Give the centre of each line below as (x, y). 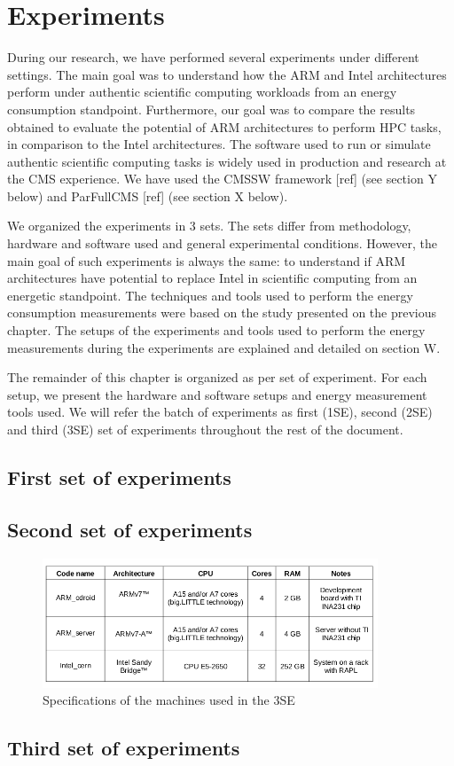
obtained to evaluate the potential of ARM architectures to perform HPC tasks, (224, 126)
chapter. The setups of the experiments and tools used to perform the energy (216, 330)
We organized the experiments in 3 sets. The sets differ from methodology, (209, 226)
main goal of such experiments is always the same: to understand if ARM (207, 260)
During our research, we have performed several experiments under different (213, 57)
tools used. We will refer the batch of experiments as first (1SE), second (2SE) (220, 412)
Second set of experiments (130, 529)
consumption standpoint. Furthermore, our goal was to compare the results (211, 109)
